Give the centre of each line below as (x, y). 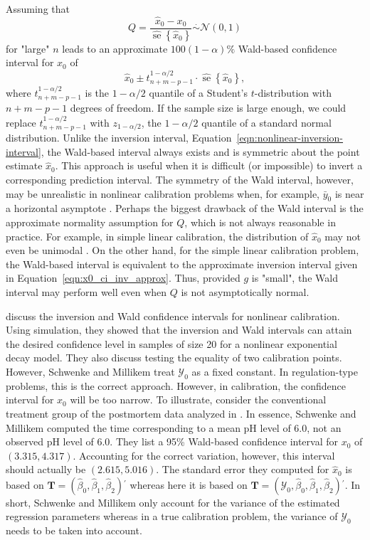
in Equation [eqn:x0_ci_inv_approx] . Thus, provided (123, 278)
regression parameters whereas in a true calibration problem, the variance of (172, 516)
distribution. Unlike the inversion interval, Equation (119, 138)
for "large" (28, 48)
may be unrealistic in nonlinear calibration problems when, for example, (163, 193)
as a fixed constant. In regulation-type (275, 371)
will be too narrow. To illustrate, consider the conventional (198, 399)
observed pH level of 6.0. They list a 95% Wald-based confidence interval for (172, 441)
